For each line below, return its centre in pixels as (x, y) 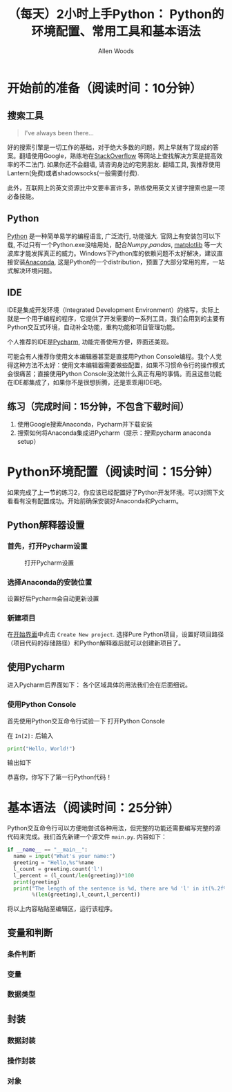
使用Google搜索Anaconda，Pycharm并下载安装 (85, 425)
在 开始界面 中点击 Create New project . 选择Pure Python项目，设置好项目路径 (116, 634)
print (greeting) (37, 882)
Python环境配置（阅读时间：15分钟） (113, 472)
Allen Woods (116, 51)
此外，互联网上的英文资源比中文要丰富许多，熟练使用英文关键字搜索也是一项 (116, 188)
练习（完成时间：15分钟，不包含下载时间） (98, 406)
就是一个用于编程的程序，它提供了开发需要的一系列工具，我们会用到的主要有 (116, 319)
